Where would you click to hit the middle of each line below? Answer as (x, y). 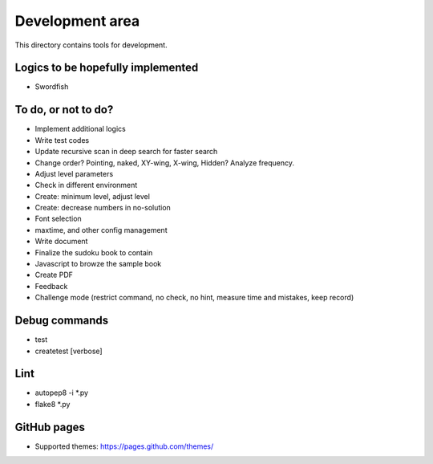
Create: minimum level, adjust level (92, 196)
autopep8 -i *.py (61, 393)
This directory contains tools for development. (91, 45)
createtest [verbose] (69, 351)
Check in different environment (86, 185)
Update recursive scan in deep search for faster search (126, 152)
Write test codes (62, 140)
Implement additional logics (80, 129)
